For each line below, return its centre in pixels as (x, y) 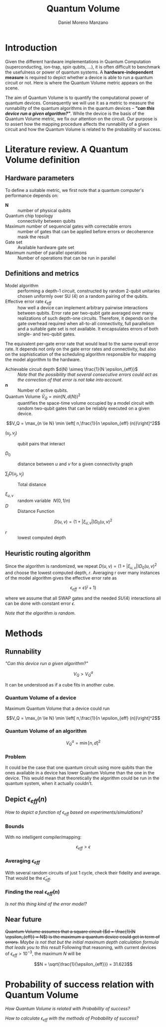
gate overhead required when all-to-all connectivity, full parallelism (86, 324)
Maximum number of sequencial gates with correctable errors (68, 226)
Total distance (32, 485)
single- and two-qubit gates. (47, 334)
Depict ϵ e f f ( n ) (26, 800)
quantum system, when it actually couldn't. (49, 783)
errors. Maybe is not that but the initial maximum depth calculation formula (82, 942)
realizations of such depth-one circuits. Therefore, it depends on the (87, 318)
